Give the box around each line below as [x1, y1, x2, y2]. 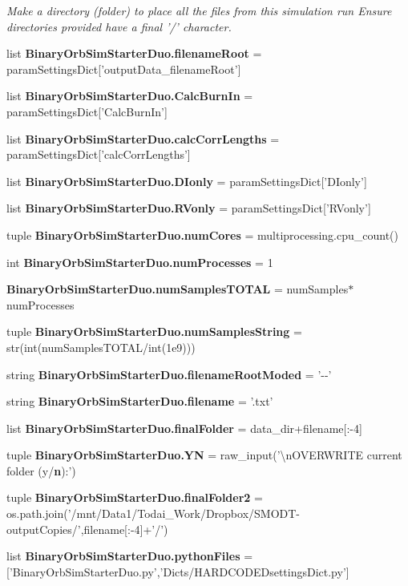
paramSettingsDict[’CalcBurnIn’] [6, 103, 168, 119]
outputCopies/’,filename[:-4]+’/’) [6, 520, 168, 537]
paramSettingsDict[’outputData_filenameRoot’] [6, 60, 241, 77]
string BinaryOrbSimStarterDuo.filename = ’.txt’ [6, 393, 273, 410]
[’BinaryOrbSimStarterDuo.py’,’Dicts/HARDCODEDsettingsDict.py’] [6, 563, 349, 580]
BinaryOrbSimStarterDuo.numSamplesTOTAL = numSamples [6, 281, 349, 297]
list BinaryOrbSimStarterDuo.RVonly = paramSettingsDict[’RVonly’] [6, 200, 371, 216]
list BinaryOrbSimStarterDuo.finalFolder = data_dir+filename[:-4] [6, 419, 362, 436]
